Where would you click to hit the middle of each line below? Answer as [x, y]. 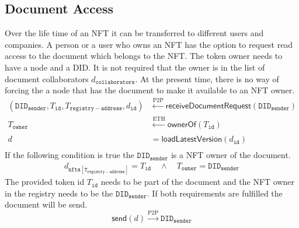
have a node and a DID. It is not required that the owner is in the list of [135, 67]
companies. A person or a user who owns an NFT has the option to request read [149, 44]
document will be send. [46, 204]
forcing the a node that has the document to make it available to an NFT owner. [150, 90]
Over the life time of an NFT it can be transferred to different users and [134, 33]
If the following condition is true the [69, 155]
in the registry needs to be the [59, 193]
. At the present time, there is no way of [207, 78]
